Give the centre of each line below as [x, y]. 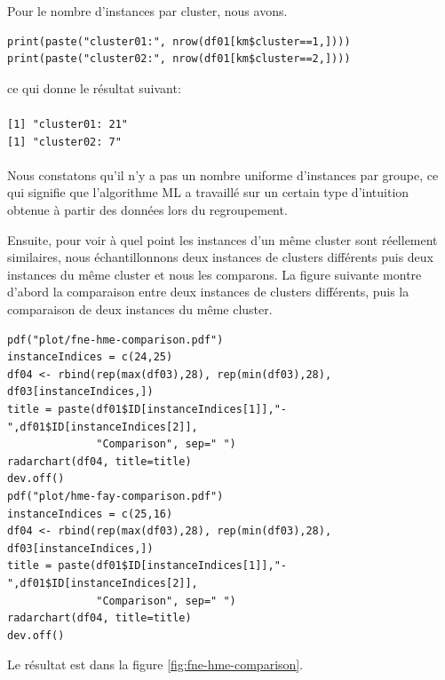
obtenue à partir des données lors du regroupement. [147, 210]
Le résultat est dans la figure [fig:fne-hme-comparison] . [155, 664]
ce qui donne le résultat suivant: [94, 87]
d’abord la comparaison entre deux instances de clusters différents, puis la [208, 292]
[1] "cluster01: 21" [68, 124]
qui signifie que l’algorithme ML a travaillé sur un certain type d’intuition [208, 192]
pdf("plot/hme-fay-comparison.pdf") [115, 496]
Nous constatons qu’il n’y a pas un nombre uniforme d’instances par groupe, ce [223, 174]
